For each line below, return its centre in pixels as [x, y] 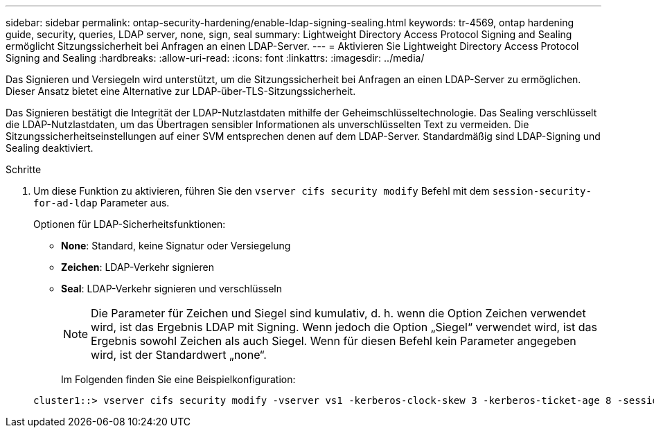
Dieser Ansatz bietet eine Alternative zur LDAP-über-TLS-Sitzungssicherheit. [181, 91]
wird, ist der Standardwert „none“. [179, 355]
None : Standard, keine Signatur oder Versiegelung [176, 246]
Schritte [24, 169]
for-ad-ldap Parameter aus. [101, 203]
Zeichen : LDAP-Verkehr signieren [138, 267]
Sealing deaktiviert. [50, 148]
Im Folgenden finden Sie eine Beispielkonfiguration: [178, 379]
